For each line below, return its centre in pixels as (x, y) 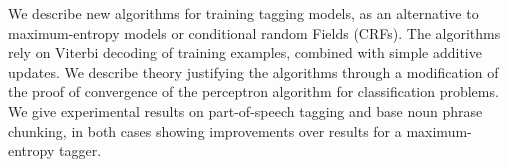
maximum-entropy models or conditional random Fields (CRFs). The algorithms (254, 32)
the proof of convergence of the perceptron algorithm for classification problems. (253, 91)
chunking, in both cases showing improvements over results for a (205, 130)
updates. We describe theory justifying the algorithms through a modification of (253, 71)
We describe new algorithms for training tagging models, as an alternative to (243, 13)
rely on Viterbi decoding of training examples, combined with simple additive (245, 52)
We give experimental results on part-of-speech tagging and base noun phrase (245, 110)
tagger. (80, 150)
